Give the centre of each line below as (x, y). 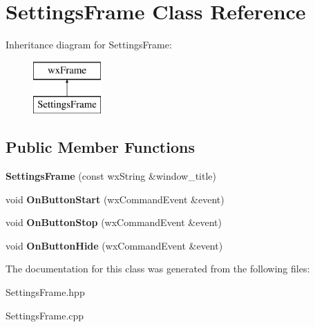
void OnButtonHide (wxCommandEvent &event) (114, 245)
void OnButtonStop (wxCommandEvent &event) (114, 222)
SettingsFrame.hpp (45, 292)
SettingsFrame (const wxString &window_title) (111, 176)
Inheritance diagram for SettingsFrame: (89, 45)
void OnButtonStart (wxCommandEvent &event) (115, 199)
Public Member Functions (100, 147)
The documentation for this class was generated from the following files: (158, 269)
